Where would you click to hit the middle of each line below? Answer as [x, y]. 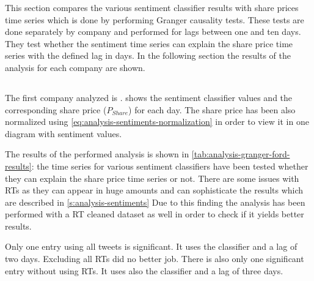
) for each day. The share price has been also [212, 109]
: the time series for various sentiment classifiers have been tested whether [170, 166]
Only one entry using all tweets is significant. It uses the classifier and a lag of [151, 246]
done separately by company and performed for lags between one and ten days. [153, 32]
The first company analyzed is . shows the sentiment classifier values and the [149, 97]
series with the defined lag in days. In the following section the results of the [148, 55]
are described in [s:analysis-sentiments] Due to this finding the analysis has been [155, 202]
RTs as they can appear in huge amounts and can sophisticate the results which [154, 190]
